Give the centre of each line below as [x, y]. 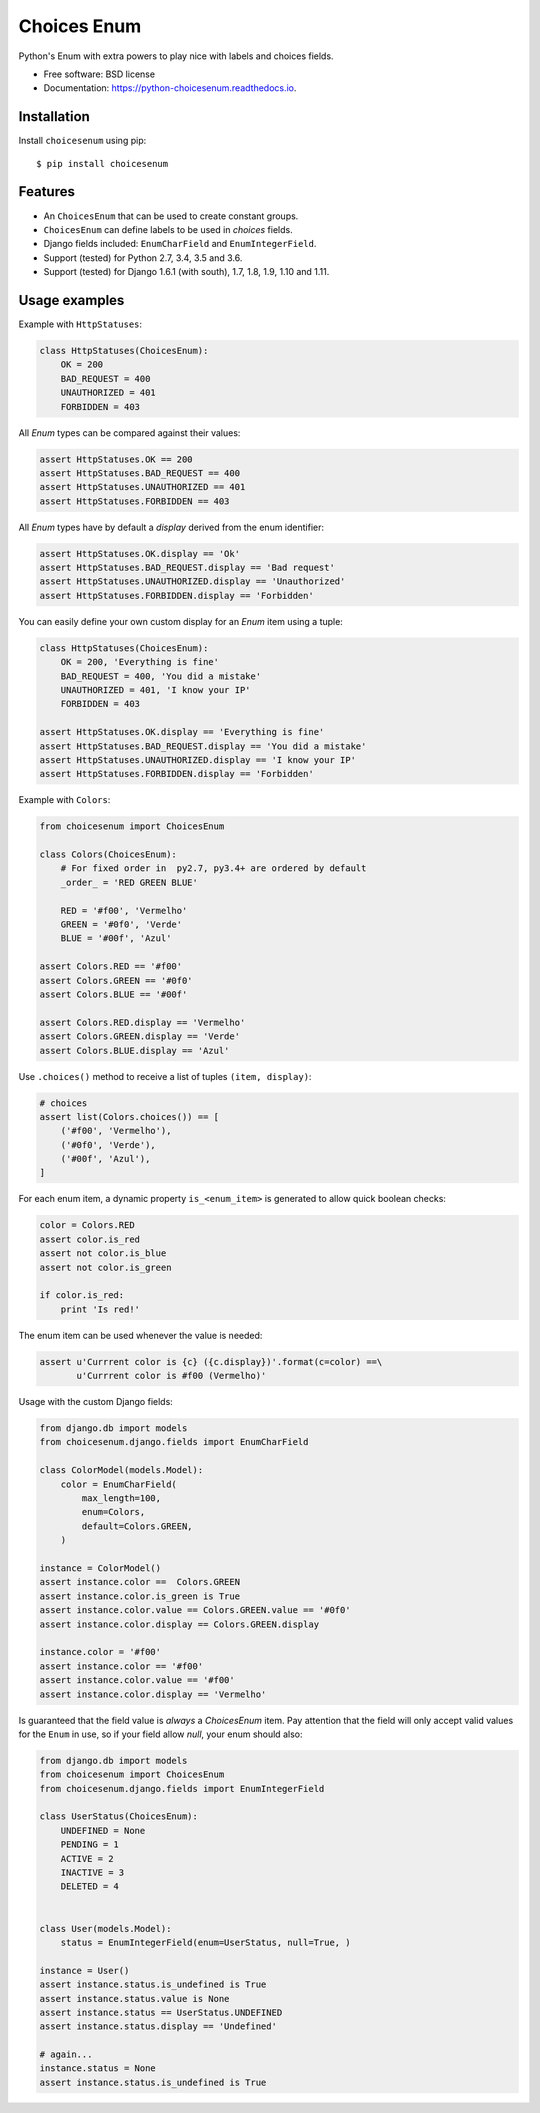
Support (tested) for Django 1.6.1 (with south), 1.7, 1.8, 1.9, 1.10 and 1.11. [186, 272]
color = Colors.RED [87, 1225]
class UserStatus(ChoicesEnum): [119, 1816]
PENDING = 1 [90, 1844]
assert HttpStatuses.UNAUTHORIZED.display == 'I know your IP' [198, 759]
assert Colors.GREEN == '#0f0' [116, 980]
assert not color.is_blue [103, 1253]
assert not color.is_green [105, 1267]
